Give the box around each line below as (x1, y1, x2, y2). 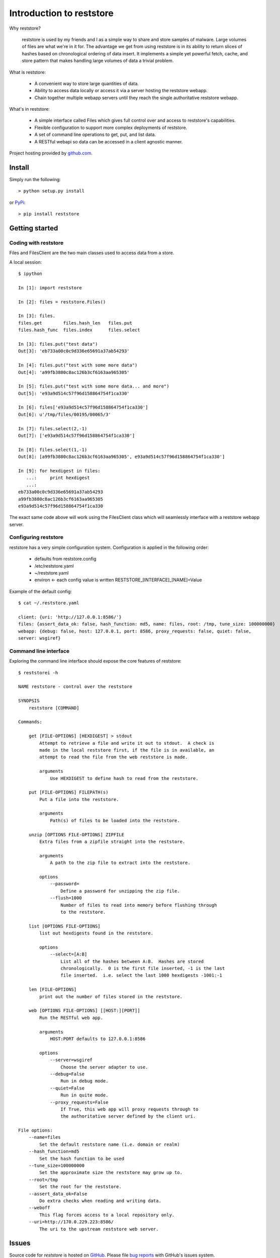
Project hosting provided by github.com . (9, 150, 93, 156)
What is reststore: (9, 69, 46, 75)
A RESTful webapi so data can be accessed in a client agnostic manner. (34, 138, 183, 144)
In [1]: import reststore (18, 285, 82, 290)
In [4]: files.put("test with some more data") (18, 362, 138, 368)
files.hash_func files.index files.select (18, 327, 140, 333)
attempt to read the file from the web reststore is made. (39, 754, 188, 760)
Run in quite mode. (60, 1092, 109, 1098)
